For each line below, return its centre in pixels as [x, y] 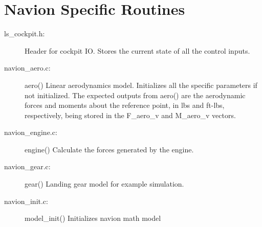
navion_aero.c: [27, 68]
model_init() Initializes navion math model [93, 218]
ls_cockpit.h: [25, 33]
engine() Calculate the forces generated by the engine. [109, 149]
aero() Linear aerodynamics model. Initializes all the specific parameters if [141, 85]
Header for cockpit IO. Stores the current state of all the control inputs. [137, 50]
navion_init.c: [26, 201]
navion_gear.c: [27, 166]
